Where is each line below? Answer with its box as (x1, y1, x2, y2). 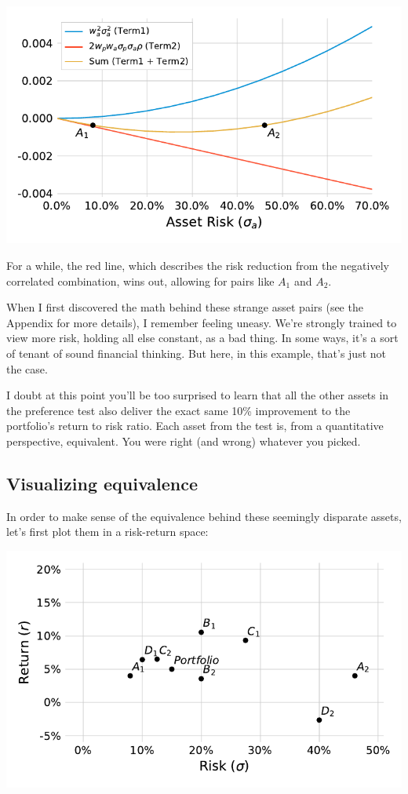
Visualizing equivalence (6, 471, 199, 495)
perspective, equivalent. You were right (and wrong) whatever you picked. (6, 432, 361, 449)
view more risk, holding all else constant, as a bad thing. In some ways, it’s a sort (6, 330, 399, 346)
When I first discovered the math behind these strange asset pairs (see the (6, 299, 363, 315)
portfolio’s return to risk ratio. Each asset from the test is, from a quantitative (6, 417, 384, 434)
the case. (6, 360, 48, 377)
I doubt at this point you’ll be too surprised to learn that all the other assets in (6, 387, 389, 403)
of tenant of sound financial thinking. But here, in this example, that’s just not (6, 344, 386, 361)
